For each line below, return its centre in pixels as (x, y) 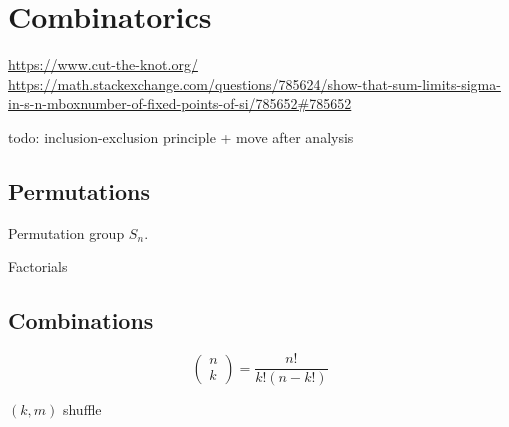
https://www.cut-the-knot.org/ (103, 64)
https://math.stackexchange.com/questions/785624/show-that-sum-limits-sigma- (254, 83)
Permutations (79, 190)
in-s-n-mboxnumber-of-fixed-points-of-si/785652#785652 (180, 103)
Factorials (38, 266)
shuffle (82, 409)
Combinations (81, 320)
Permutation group (66, 232)
